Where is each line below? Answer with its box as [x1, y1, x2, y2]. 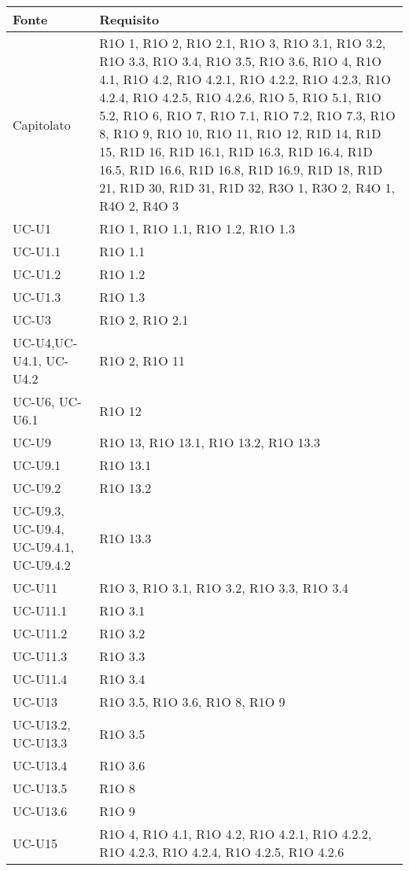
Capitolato [13, 115, 71, 134]
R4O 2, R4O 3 [99, 197, 179, 215]
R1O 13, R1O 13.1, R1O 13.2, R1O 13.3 [99, 433, 321, 451]
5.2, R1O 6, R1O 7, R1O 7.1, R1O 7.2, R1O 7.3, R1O [99, 106, 396, 124]
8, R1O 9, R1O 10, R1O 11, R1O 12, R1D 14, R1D [99, 124, 381, 142]
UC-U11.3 [13, 647, 68, 665]
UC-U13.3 [13, 733, 68, 752]
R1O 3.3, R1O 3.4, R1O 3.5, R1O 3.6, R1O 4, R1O [99, 52, 381, 70]
